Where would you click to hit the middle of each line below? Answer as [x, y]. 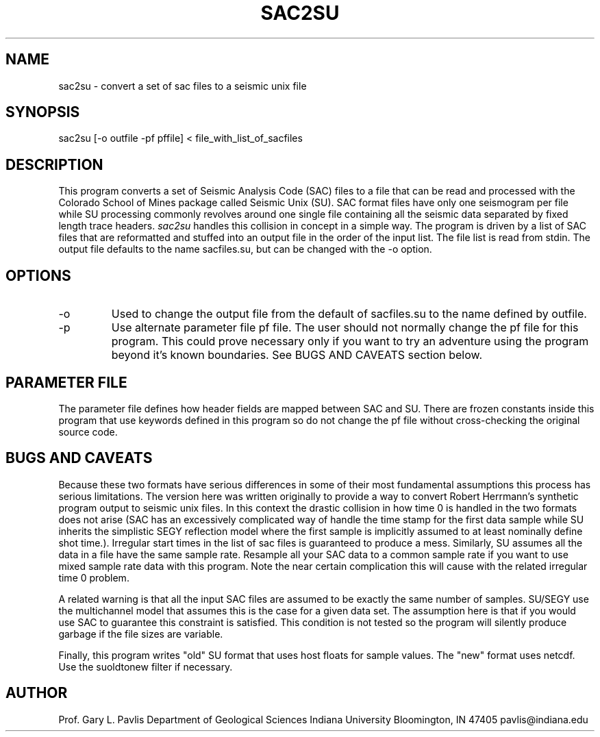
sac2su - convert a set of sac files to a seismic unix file [183, 86]
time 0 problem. [94, 577]
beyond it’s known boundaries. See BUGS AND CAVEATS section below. [297, 355]
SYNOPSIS [43, 112]
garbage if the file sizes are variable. [141, 634]
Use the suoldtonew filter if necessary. [146, 666]
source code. [88, 432]
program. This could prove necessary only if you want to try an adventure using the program [350, 341]
